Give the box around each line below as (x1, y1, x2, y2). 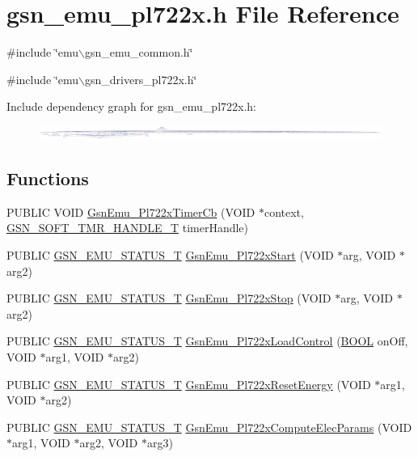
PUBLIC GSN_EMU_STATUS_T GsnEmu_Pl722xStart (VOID (6, 247, 334, 264)
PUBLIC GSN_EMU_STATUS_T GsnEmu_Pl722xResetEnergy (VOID (6, 375, 371, 392)
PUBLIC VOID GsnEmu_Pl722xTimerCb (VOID (6, 203, 255, 220)
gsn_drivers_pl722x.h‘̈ (85, 70, 197, 87)
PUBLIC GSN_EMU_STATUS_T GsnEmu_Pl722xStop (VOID (6, 290, 331, 307)
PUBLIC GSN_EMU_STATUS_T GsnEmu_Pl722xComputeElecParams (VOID (6, 418, 412, 435)
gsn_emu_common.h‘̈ (85, 44, 193, 61)
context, (264, 203, 304, 220)
